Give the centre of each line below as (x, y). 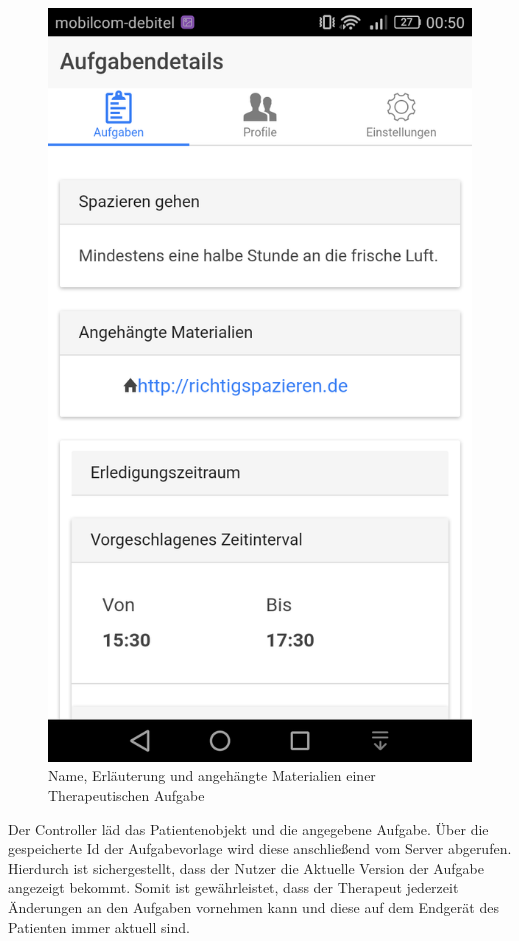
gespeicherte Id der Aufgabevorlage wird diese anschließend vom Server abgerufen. (260, 848)
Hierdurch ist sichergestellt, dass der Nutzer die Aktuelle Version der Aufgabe (246, 867)
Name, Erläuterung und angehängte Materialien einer (212, 775)
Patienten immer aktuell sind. (99, 926)
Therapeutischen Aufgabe (126, 794)
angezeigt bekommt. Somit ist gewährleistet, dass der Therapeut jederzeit (233, 887)
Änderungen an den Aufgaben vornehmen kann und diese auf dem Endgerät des (253, 906)
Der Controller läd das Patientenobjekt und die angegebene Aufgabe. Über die (248, 828)
